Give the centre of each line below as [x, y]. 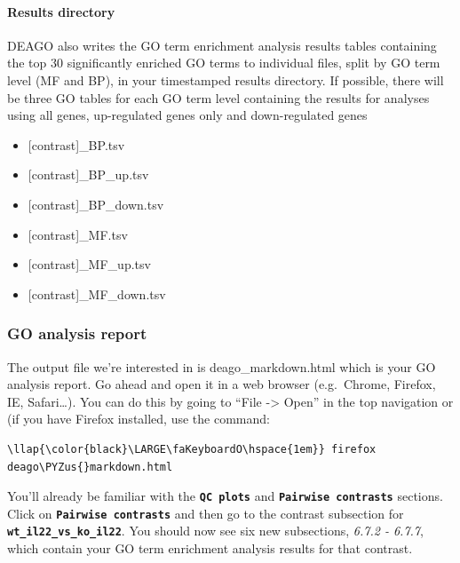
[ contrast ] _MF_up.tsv [89, 264]
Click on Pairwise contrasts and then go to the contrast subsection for [206, 513]
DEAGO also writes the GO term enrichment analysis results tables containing [222, 45]
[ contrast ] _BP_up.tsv [88, 174]
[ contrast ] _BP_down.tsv [96, 204]
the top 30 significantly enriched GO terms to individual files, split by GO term [224, 63]
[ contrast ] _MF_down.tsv [97, 293]
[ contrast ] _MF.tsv [78, 234]
